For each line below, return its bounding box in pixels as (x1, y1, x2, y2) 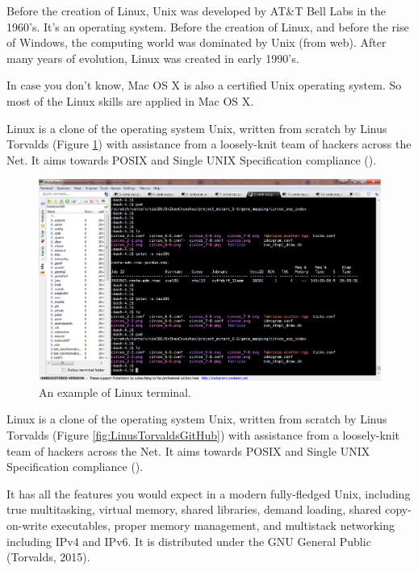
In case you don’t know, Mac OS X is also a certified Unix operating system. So (6, 77, 402, 94)
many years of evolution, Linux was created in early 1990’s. (6, 49, 299, 66)
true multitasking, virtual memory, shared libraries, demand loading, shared (6, 501, 382, 518)
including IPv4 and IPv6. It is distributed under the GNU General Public (6, 532, 371, 549)
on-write (6, 517, 48, 534)
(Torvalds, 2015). (6, 548, 90, 565)
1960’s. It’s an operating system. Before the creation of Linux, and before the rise (6, 18, 409, 35)
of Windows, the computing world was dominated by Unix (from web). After (6, 34, 387, 51)
